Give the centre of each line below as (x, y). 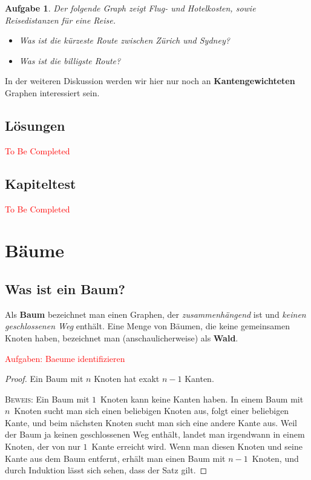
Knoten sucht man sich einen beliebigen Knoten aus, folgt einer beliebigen (152, 411)
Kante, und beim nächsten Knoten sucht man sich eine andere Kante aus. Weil (151, 422)
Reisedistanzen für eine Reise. (61, 20)
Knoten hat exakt (127, 379)
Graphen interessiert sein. (52, 92)
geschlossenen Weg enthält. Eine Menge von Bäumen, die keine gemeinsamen (147, 326)
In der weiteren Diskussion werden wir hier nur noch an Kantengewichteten (150, 81)
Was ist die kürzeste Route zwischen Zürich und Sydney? (124, 40)
